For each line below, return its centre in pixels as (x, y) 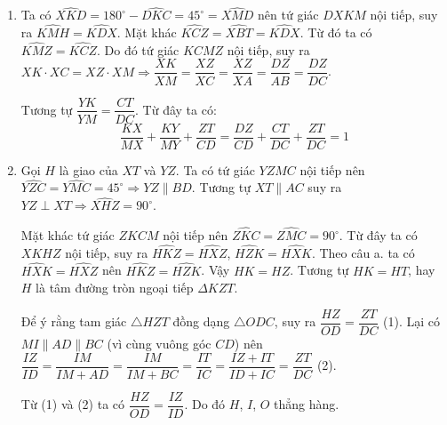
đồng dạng (201, 321)
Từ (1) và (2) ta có (73, 404)
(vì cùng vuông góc (159, 343)
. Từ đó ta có (336, 32)
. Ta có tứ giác (215, 169)
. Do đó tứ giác (138, 49)
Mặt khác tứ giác (68, 235)
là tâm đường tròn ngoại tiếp (115, 288)
